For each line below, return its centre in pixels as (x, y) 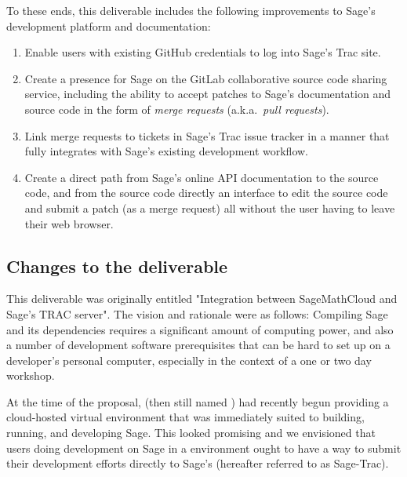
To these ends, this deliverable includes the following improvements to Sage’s (191, 10)
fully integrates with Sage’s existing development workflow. (166, 151)
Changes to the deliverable (117, 266)
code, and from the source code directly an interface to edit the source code (206, 193)
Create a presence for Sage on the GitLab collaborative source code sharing (206, 78)
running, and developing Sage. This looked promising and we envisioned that (191, 433)
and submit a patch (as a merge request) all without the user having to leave (210, 208)
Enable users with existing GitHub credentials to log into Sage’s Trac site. (203, 52)
